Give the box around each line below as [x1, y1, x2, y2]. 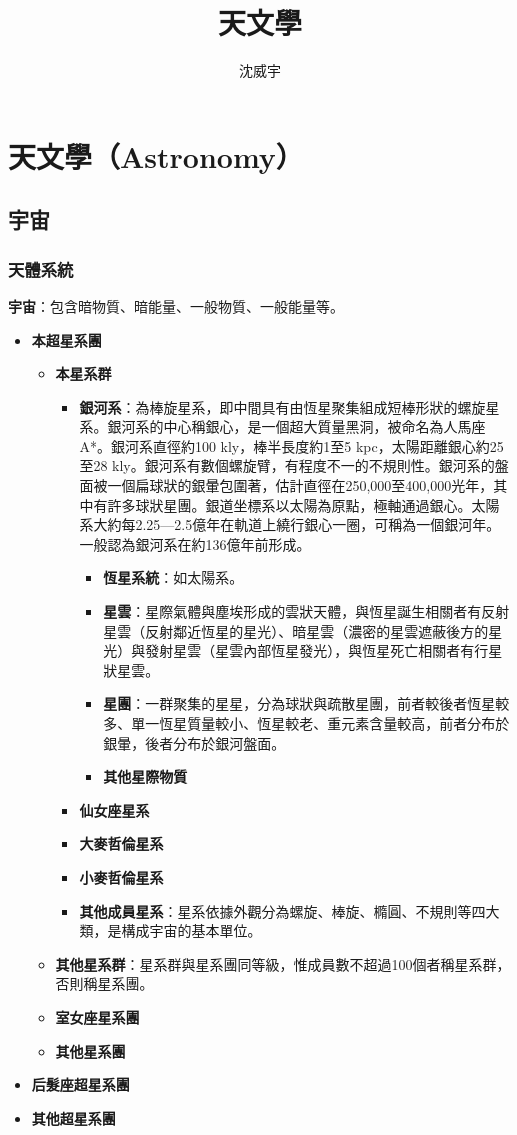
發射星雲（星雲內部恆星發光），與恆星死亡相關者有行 [145, 640, 489, 661]
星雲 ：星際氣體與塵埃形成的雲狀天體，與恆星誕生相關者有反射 [103, 601, 510, 622]
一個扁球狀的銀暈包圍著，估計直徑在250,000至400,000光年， [107, 475, 494, 496]
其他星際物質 [103, 766, 188, 787]
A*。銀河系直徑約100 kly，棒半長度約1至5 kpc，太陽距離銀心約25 [79, 435, 504, 456]
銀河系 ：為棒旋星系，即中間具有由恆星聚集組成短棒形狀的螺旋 [79, 396, 486, 417]
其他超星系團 [31, 1107, 116, 1128]
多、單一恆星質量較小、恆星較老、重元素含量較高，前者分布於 [103, 713, 510, 733]
